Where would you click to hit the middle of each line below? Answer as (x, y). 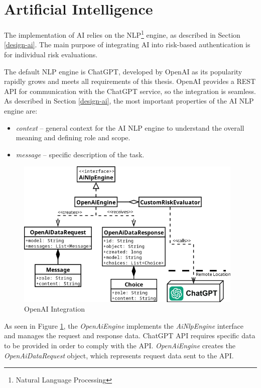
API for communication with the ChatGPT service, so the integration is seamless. (130, 91)
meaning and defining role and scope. (73, 137)
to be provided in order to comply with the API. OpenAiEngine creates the (120, 346)
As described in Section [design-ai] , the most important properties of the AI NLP (129, 101)
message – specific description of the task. (80, 154)
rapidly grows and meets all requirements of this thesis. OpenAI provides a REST (130, 81)
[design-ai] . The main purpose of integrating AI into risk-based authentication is (127, 44)
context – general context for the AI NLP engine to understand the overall (130, 127)
